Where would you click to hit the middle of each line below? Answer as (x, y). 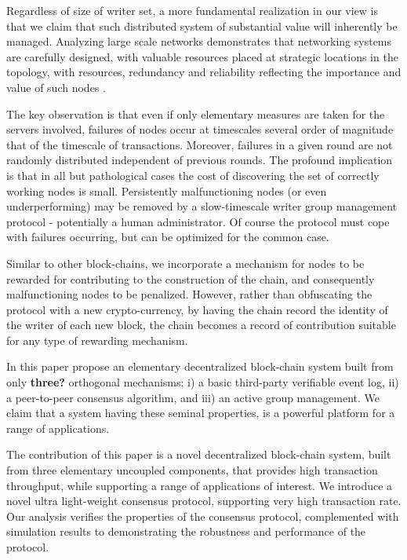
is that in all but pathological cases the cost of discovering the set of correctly (193, 175)
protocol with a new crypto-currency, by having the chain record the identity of (197, 309)
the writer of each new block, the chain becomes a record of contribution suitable (201, 325)
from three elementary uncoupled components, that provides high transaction (192, 470)
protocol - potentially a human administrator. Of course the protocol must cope (198, 221)
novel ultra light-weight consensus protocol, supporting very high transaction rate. (204, 501)
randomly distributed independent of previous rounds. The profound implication (200, 160)
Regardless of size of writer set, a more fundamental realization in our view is (193, 10)
